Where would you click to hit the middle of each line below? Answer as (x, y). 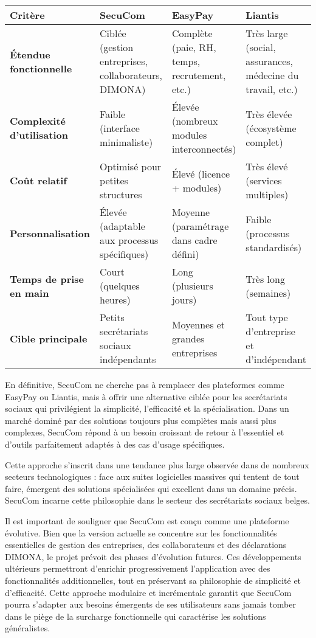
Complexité (38, 121)
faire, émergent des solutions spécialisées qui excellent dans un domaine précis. (151, 488)
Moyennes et (198, 324)
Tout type (267, 317)
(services (264, 180)
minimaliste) (126, 142)
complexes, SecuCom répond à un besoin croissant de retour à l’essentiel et (145, 432)
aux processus (129, 240)
